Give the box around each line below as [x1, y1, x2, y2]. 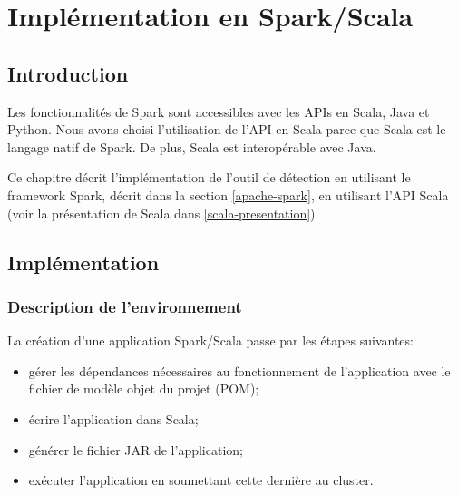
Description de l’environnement [7, 295, 242, 317]
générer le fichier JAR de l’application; [28, 440, 243, 459]
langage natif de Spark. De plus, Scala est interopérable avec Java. [7, 137, 376, 156]
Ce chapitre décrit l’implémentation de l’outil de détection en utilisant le [7, 168, 411, 187]
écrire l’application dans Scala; [28, 409, 199, 428]
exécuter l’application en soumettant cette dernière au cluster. [28, 471, 374, 490]
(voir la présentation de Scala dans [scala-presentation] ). [7, 203, 319, 222]
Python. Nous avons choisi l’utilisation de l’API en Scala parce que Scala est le [7, 120, 446, 139]
